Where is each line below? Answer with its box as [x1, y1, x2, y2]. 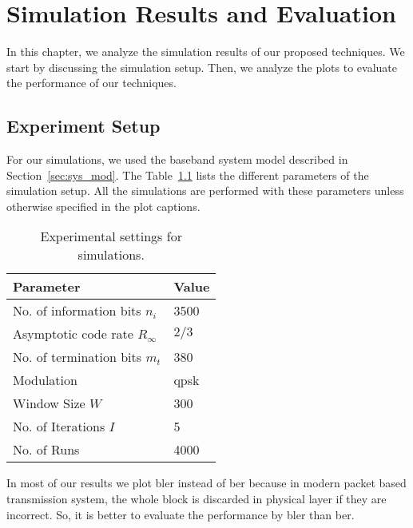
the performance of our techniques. [6, 74, 177, 91]
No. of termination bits [13, 347, 142, 367]
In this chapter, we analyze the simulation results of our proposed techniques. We [6, 43, 405, 60]
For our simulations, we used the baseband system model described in [6, 151, 348, 168]
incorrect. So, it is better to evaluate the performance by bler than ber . [6, 506, 355, 522]
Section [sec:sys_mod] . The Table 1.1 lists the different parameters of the [6, 166, 369, 183]
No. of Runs [13, 440, 80, 459]
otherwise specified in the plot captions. [6, 197, 201, 214]
